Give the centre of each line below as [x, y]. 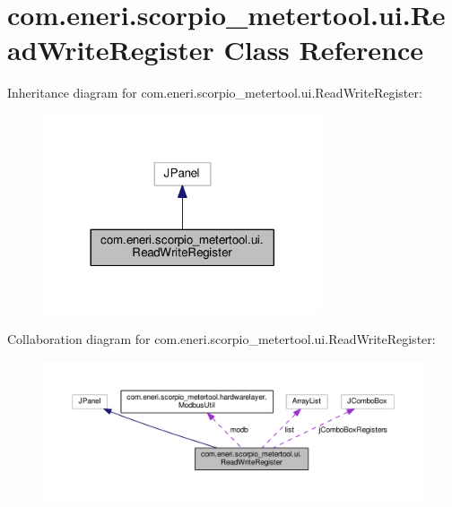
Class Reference [324, 50]
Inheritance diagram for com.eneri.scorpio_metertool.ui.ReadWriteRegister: [215, 93]
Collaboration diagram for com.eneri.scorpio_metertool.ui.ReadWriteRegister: [222, 338]
